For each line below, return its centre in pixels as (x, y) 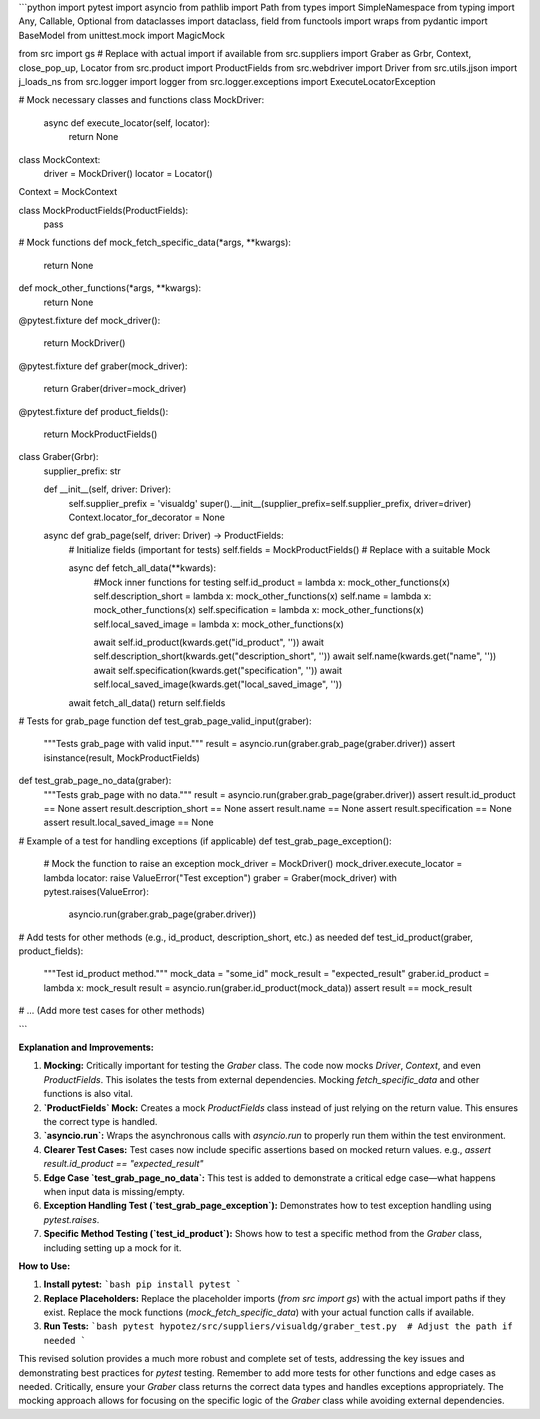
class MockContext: (59, 159)
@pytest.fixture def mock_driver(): (89, 321)
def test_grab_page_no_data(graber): (95, 781)
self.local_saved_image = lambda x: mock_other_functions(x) (219, 624)
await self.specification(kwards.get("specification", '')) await (218, 670)
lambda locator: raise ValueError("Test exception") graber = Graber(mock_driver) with (220, 877)
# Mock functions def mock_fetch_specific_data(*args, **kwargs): (155, 242)
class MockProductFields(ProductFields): (103, 210)
